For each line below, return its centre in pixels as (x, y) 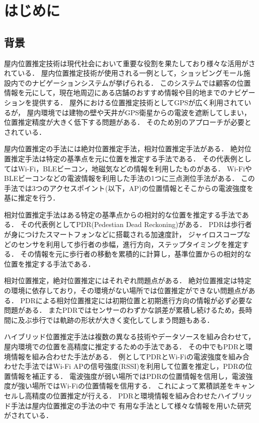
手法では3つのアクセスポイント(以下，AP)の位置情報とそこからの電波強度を (129, 188)
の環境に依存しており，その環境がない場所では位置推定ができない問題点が (126, 290)
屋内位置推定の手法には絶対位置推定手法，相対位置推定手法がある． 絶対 (124, 149)
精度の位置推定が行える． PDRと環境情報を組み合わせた (124, 395)
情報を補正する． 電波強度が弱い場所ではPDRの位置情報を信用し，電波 (128, 376)
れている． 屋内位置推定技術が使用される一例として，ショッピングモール (124, 73)
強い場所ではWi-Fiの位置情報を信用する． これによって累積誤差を (126, 386)
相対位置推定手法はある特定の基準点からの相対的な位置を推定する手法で (123, 214)
